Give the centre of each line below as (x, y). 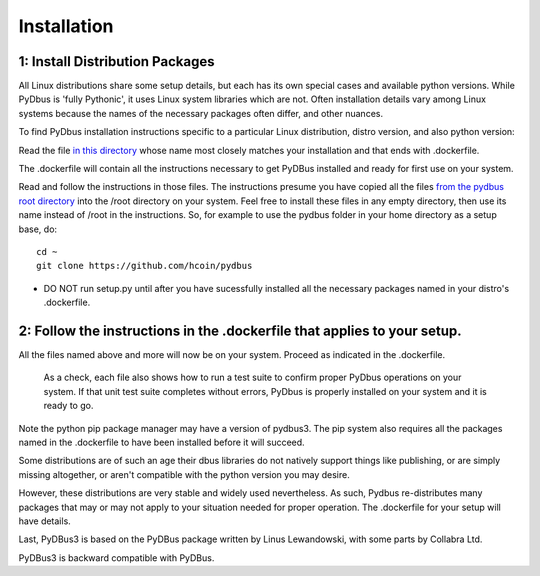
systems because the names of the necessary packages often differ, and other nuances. (201, 113)
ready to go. (68, 406)
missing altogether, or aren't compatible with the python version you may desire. (184, 474)
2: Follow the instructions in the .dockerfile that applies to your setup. (240, 330)
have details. (45, 521)
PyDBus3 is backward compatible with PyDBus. (116, 557)
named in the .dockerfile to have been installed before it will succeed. (161, 442)
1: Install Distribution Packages (116, 61)
